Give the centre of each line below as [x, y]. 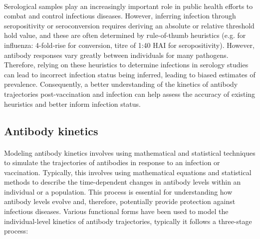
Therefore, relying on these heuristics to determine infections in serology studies [126, 65]
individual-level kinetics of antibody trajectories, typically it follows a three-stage [128, 221]
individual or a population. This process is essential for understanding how [118, 191]
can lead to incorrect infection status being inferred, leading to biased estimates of [130, 74]
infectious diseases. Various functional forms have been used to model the [116, 211]
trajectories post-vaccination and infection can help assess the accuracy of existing [130, 94]
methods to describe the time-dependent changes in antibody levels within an [123, 182]
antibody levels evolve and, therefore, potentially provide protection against [120, 201]
